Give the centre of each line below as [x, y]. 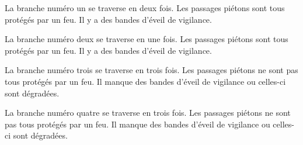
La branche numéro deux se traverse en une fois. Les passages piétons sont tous [147, 39]
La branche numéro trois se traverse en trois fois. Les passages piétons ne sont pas [151, 70]
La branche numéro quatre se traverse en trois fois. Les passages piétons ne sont [148, 113]
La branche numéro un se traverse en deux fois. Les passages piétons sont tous [145, 8]
